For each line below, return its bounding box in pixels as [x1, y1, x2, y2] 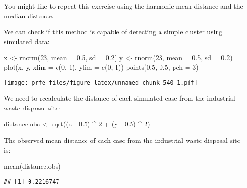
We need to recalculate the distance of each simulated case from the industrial [4, 93, 235, 103]
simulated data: [4, 36, 50, 46]
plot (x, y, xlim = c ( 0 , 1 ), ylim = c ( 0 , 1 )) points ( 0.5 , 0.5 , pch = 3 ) [4, 62, 199, 72]
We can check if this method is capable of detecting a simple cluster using [4, 27, 223, 37]
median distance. [4, 10, 54, 20]
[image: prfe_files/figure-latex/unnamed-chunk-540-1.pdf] [4, 79, 198, 86]
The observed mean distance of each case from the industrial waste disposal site [4, 135, 240, 145]
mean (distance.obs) [4, 161, 61, 171]
